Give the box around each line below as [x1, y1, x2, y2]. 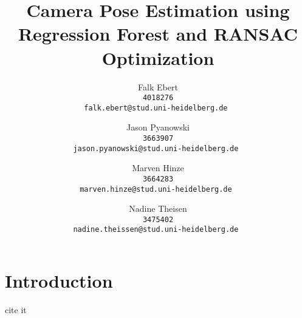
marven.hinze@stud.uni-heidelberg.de [80, 184, 232, 194]
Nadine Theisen [129, 202, 187, 215]
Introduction [5, 268, 113, 293]
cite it [5, 303, 27, 316]
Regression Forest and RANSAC [18, 21, 298, 46]
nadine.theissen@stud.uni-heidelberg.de [73, 225, 239, 234]
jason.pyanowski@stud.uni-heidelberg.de [73, 144, 239, 153]
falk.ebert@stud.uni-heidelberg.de [84, 103, 228, 112]
